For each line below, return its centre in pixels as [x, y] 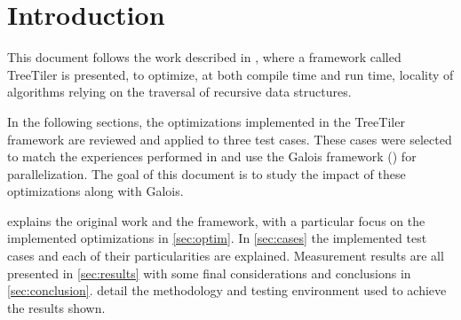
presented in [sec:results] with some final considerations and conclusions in [209, 273]
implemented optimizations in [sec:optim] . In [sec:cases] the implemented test [217, 238]
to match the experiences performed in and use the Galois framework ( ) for [212, 156]
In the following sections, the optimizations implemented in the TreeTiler [206, 121]
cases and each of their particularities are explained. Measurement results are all [226, 256]
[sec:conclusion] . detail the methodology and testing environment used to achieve [227, 290]
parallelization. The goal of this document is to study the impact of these [207, 173]
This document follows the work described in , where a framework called [204, 57]
